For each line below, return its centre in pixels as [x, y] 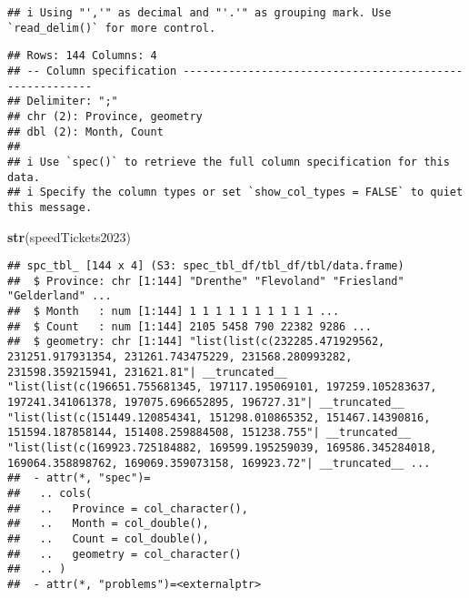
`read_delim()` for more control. [112, 28]
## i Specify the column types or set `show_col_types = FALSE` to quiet [235, 193]
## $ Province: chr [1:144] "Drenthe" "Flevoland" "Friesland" [206, 281]
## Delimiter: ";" [63, 101]
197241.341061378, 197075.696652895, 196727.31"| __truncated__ [206, 403]
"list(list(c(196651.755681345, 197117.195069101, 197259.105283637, [222, 387]
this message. [50, 207]
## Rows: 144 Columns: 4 [82, 56]
